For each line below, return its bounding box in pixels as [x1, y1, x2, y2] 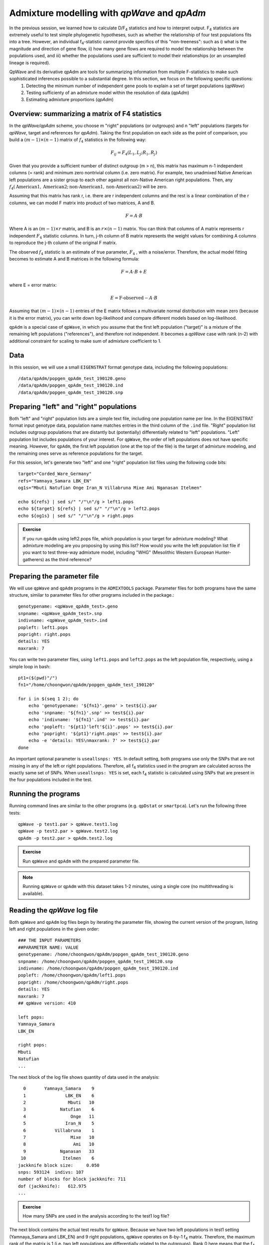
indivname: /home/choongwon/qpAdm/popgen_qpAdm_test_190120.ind [18, 966, 179, 971]
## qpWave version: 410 [18, 1000, 76, 1006]
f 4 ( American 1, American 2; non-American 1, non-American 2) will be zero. [9, 184, 168, 191]
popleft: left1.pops [18, 624, 68, 630]
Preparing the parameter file [9, 572, 99, 580]
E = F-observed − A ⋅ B [110, 295, 158, 301]
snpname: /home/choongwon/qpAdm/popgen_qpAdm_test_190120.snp [18, 959, 173, 964]
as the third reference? [45, 556, 92, 562]
